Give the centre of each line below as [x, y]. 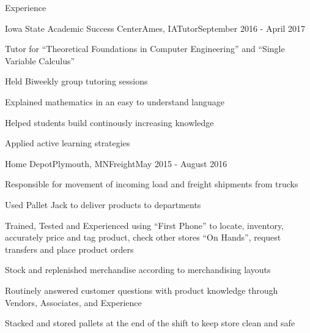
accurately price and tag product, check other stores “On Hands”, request [143, 237]
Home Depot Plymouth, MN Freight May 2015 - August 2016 [116, 163]
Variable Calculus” [40, 60]
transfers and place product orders [69, 249]
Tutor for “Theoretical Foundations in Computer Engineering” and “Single [145, 49]
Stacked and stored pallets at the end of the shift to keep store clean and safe [150, 323]
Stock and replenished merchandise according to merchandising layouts [138, 270]
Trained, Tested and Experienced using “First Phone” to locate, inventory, [145, 225]
